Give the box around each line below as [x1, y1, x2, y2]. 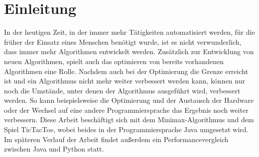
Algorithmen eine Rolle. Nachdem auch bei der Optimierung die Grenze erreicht [4, 66, 249, 76]
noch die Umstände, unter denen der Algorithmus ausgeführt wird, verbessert [4, 85, 241, 95]
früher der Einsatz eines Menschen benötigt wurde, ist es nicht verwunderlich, [4, 36, 242, 47]
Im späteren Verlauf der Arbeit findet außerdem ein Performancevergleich [4, 134, 229, 144]
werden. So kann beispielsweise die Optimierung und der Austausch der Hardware [4, 95, 254, 105]
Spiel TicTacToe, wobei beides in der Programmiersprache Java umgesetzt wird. [4, 124, 249, 135]
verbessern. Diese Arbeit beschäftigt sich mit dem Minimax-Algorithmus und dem [4, 114, 254, 125]
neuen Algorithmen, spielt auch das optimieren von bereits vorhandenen [4, 56, 224, 66]
